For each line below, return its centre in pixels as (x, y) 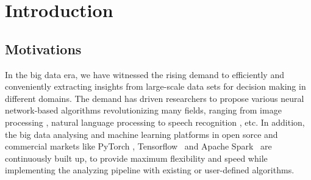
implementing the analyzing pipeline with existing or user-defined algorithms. (150, 170)
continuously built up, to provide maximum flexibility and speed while (136, 158)
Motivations (43, 49)
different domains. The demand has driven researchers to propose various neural (155, 98)
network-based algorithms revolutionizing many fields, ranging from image (143, 110)
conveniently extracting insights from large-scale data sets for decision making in (155, 86)
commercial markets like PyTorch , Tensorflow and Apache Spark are (138, 146)
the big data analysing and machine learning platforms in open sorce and (141, 134)
